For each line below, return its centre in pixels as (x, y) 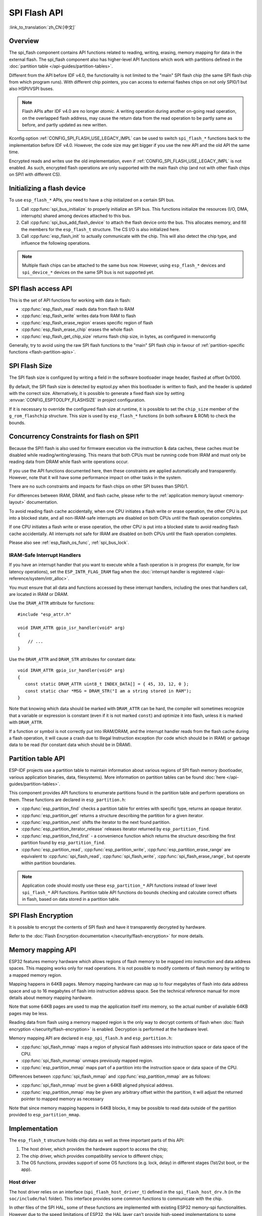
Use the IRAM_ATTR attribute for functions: (52, 603)
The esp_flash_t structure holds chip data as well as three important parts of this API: (97, 1140)
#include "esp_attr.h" (45, 614)
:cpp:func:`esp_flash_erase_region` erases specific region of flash (87, 322)
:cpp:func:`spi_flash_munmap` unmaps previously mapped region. (87, 1061)
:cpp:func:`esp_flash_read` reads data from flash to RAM (78, 309)
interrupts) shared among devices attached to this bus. (76, 216)
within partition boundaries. (49, 863)
